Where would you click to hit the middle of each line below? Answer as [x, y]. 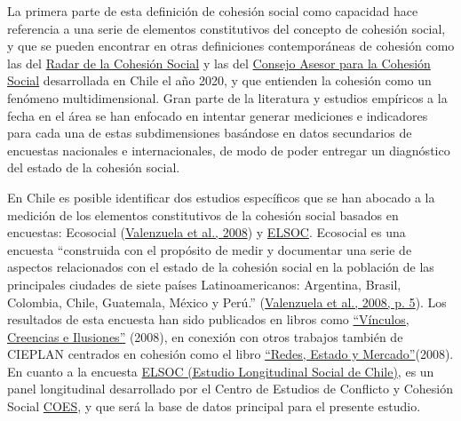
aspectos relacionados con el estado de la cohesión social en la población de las [221, 267]
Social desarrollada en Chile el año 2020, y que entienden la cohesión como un [219, 80]
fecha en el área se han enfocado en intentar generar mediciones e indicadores [218, 115]
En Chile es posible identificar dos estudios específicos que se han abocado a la [221, 197]
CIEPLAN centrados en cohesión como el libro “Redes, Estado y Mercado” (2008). [230, 354]
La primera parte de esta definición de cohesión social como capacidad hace [213, 11]
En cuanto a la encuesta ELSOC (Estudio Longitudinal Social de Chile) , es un [221, 371]
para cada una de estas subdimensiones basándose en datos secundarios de [210, 133]
